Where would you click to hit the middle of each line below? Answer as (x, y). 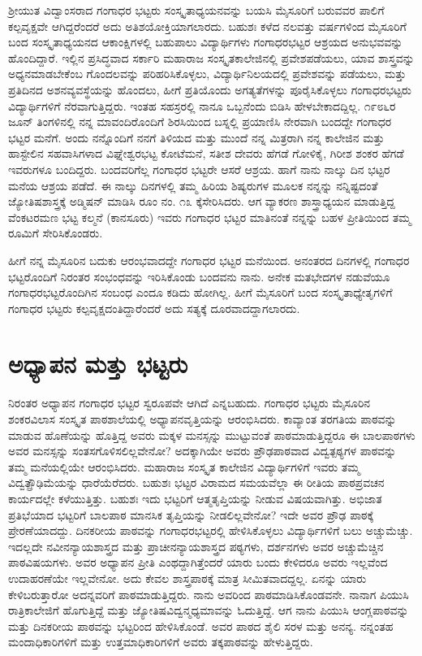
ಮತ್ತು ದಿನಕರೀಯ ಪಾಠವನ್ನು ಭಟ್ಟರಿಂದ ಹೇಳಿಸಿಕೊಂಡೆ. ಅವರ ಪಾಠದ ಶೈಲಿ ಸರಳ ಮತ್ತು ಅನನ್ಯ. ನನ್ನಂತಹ (201, 626)
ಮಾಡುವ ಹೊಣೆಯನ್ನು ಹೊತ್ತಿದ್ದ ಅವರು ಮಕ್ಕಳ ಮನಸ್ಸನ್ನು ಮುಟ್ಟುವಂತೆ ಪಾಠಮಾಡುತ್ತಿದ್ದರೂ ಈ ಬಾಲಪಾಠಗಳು (212, 434)
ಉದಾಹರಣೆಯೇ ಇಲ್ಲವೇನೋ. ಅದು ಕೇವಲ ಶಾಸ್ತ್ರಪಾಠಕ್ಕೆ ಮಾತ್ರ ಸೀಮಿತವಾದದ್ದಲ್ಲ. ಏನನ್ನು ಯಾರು (187, 578)
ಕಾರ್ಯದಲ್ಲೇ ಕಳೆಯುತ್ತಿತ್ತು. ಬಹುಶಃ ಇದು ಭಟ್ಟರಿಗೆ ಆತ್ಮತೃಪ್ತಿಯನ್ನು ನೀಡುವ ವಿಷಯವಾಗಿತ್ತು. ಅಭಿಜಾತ (195, 498)
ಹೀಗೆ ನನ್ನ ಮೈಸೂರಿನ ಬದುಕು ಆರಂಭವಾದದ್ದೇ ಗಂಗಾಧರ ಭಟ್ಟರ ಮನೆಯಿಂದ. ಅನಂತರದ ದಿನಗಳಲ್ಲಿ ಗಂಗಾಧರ (209, 260)
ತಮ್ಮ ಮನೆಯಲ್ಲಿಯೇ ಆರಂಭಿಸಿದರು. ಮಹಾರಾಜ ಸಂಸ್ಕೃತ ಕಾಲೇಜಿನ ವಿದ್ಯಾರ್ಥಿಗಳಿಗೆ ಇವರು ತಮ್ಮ (184, 466)
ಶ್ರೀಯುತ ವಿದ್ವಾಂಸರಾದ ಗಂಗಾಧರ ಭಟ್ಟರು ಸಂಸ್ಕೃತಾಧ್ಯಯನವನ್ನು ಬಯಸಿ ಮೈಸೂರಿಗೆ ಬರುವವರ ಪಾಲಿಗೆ (196, 10)
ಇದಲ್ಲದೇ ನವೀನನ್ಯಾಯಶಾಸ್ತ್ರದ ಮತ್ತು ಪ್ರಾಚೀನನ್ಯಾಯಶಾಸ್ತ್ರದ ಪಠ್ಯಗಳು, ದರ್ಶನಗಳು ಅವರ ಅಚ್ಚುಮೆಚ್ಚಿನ (196, 546)
